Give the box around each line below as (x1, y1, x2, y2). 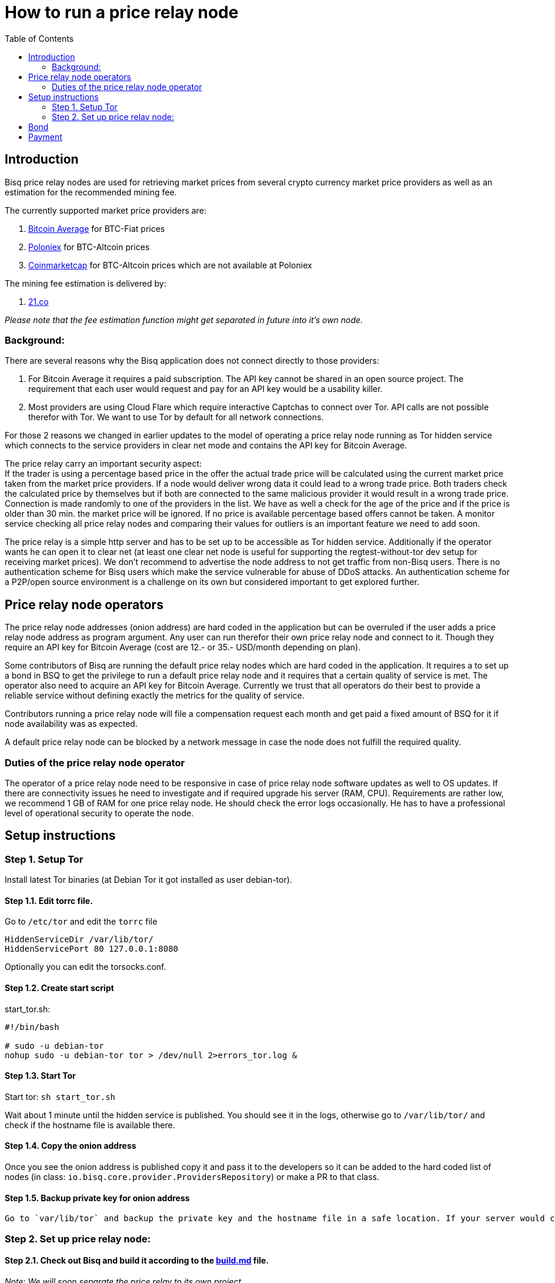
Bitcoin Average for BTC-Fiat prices (28, 223, 165, 234)
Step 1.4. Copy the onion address (5, 1141, 136, 1151)
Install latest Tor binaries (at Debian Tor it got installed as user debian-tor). (5, 875, 292, 885)
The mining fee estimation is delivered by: (5, 278, 166, 288)
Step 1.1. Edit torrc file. (5, 895, 93, 906)
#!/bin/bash (5, 1022, 59, 1032)
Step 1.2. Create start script (5, 982, 114, 993)
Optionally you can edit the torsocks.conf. (5, 962, 166, 972)
